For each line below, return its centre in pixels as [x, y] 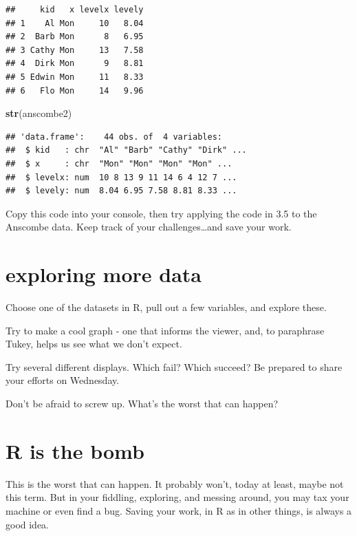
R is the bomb [75, 450]
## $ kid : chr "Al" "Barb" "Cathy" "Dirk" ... [126, 150]
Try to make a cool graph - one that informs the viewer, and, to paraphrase [165, 330]
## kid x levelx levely [75, 10]
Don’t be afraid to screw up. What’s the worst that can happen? [142, 403]
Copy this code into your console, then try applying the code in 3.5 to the [161, 213]
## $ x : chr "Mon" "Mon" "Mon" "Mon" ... [119, 163]
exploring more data [104, 274]
